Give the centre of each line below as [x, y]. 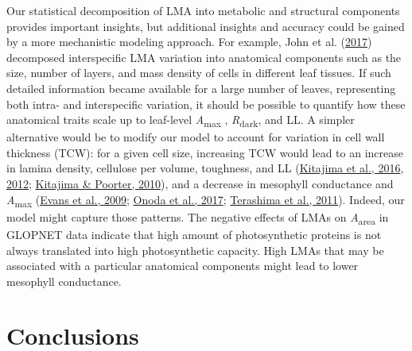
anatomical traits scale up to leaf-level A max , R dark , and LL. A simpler [181, 120]
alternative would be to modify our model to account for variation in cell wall [196, 137]
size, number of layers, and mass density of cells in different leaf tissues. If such [199, 73]
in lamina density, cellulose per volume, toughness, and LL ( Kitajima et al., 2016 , [205, 168]
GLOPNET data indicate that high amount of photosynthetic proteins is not [194, 234]
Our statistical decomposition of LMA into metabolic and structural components [203, 10]
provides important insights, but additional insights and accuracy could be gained [206, 26]
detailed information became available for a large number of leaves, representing [201, 88]
